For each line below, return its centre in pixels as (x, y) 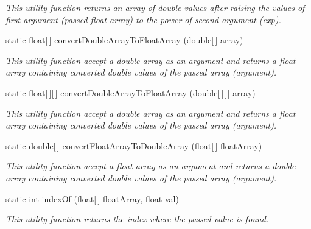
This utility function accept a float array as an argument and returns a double (151, 166)
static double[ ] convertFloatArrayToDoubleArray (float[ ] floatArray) (134, 145)
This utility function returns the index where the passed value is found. (137, 219)
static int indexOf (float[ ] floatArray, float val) (92, 198)
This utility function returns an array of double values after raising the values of (155, 7)
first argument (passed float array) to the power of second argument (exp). (143, 19)
